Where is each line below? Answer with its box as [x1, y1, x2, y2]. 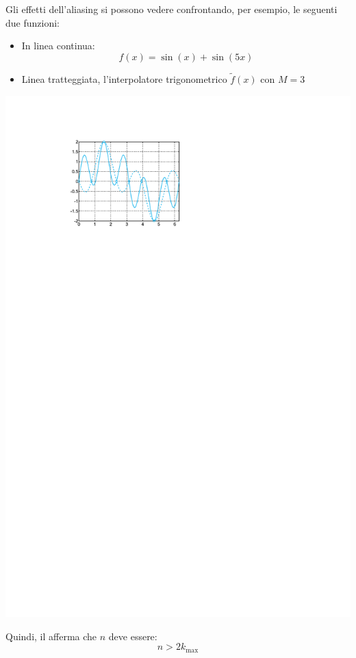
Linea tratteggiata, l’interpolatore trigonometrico [21, 72, 227, 86]
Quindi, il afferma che [5, 629, 97, 643]
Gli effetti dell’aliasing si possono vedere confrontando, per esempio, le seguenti [5, 2, 338, 16]
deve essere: [108, 629, 157, 643]
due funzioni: [5, 15, 60, 29]
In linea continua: [21, 38, 95, 53]
